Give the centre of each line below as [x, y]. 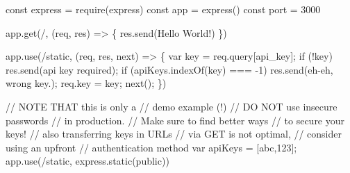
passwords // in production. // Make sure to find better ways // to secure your [175, 120]
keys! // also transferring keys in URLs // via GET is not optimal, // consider [174, 134]
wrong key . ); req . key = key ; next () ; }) [86, 83]
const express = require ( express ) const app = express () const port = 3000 [163, 9]
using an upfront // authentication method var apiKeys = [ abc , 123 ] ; [151, 147]
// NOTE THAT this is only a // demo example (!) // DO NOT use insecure [172, 106]
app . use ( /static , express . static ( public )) [87, 161]
